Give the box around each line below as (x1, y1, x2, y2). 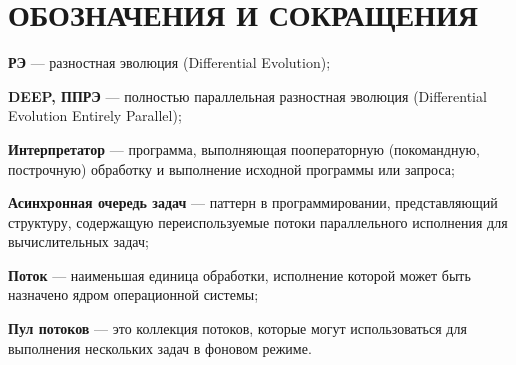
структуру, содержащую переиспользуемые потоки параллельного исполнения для (8, 211, 508, 232)
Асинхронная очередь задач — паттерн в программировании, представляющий (8, 192, 498, 213)
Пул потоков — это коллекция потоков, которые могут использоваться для (8, 318, 467, 339)
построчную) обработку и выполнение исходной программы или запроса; (8, 158, 455, 179)
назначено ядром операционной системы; (8, 284, 259, 305)
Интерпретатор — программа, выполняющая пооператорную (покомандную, (8, 138, 480, 159)
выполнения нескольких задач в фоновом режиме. (8, 337, 312, 358)
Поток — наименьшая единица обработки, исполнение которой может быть (8, 264, 471, 285)
